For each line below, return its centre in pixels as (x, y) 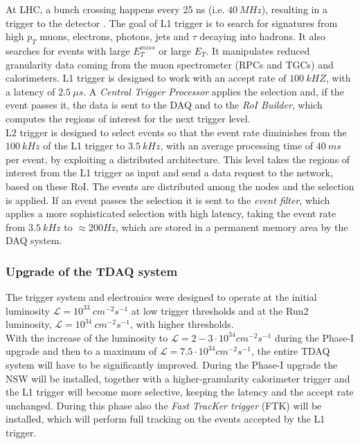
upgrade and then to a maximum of (81, 351)
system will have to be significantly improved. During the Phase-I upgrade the (172, 365)
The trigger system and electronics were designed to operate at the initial (161, 297)
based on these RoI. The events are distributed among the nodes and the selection (180, 186)
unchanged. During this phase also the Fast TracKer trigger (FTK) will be (164, 405)
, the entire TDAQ (290, 351)
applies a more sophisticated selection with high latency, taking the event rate (171, 213)
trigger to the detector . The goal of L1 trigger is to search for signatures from (172, 22)
